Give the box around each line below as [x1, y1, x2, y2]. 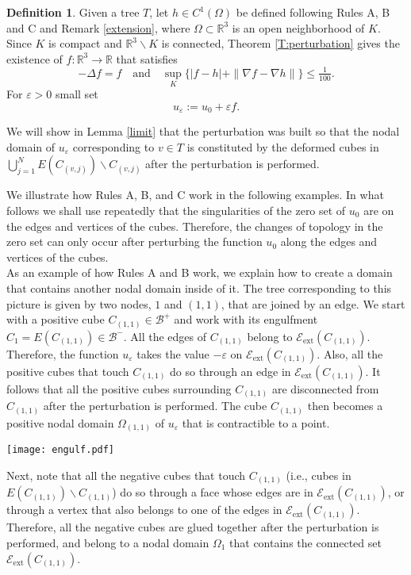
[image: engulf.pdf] [6, 444, 115, 456]
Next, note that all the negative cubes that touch [6, 466, 246, 483]
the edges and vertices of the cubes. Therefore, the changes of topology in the [6, 217, 383, 234]
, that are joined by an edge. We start [221, 295, 405, 312]
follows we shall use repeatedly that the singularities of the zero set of [6, 201, 346, 218]
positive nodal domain [6, 414, 114, 431]
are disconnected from [271, 380, 379, 397]
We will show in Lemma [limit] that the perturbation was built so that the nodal [6, 123, 400, 140]
